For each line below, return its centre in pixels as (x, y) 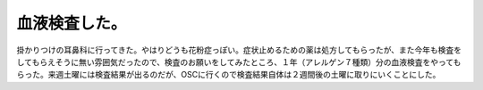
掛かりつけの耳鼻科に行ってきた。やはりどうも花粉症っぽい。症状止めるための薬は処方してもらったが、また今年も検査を (239, 50)
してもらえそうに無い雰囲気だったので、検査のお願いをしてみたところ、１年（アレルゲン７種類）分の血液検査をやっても (239, 61)
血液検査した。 (72, 23)
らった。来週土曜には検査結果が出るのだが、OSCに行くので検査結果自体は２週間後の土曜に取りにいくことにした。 (229, 75)
